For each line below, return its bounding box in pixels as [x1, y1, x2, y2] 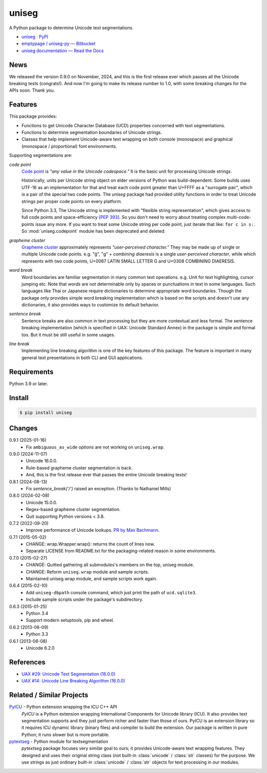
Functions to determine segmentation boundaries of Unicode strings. [21, 129, 162, 136]
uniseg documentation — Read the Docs [21, 48, 104, 53]
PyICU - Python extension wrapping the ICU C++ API [9, 704, 117, 710]
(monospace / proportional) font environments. [21, 143, 117, 149]
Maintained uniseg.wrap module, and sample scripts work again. [26, 576, 158, 582]
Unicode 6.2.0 [26, 645, 55, 651]
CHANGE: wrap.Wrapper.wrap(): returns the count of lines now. [26, 541, 155, 547]
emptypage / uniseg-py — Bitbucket [21, 41, 96, 47]
